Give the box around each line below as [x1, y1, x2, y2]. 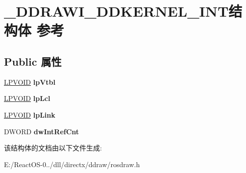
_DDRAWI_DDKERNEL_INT [4, 1, 229, 21]
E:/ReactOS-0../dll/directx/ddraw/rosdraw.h [4, 159, 140, 169]
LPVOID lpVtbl [4, 76, 55, 87]
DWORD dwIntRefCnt [4, 126, 79, 136]
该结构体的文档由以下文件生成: [4, 143, 102, 153]
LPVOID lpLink [4, 109, 55, 120]
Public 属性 [4, 53, 62, 69]
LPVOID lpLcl [4, 93, 50, 103]
